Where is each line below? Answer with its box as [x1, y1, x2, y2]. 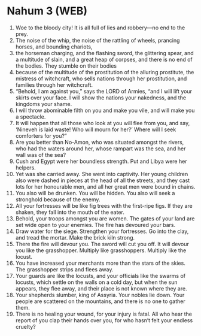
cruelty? [15, 323, 36, 330]
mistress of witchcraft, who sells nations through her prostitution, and [15, 75, 187, 82]
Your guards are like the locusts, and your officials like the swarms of [15, 272, 186, 279]
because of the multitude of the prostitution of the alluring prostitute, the [15, 68, 194, 75]
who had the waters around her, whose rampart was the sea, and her [15, 145, 186, 152]
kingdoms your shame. [15, 100, 72, 107]
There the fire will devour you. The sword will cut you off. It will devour [15, 240, 189, 247]
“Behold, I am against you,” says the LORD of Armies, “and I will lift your [15, 87, 193, 95]
